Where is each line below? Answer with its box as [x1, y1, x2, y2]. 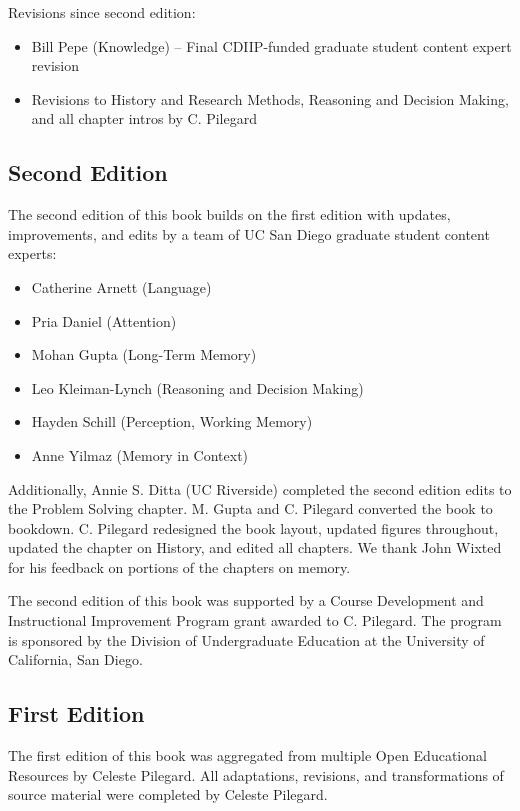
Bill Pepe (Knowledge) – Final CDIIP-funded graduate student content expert [31, 35, 512, 56]
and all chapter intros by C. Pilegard [31, 108, 257, 129]
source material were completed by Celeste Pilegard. [8, 784, 328, 805]
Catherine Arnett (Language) [31, 276, 212, 297]
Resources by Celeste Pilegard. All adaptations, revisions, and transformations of [8, 764, 504, 785]
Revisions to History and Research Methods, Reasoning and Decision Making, [31, 88, 509, 109]
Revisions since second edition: [8, 2, 196, 22]
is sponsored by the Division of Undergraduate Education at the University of [8, 629, 485, 650]
